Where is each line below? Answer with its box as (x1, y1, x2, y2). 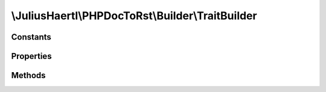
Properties (11, 51, 52, 61)
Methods (11, 70, 46, 81)
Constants (11, 32, 51, 42)
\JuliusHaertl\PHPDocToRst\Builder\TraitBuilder (11, 9, 257, 22)
